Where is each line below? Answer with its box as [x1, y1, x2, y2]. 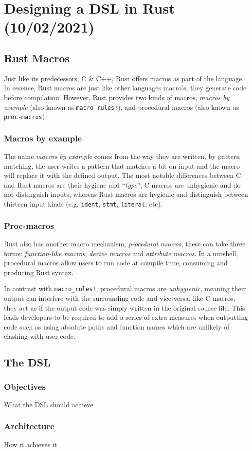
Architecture [4, 420, 54, 432]
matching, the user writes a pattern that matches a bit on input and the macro [4, 160, 240, 171]
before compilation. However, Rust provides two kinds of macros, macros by [4, 92, 230, 102]
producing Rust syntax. [4, 267, 74, 277]
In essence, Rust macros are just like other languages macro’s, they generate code [4, 83, 247, 93]
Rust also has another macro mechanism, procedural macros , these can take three [4, 238, 246, 248]
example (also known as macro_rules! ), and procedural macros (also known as [4, 102, 239, 112]
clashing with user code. [4, 331, 75, 341]
